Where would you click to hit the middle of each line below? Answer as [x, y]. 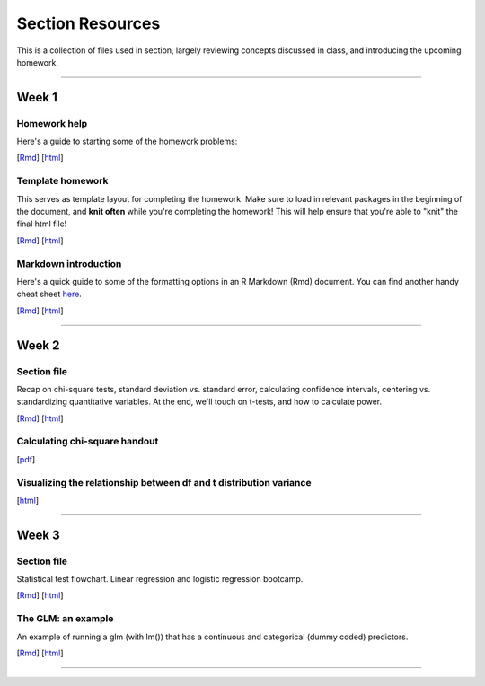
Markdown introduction [69, 263]
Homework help [52, 123]
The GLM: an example [65, 619]
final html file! [42, 224]
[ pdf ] [26, 459]
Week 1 [37, 97]
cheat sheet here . [49, 294]
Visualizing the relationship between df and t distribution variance [164, 482]
